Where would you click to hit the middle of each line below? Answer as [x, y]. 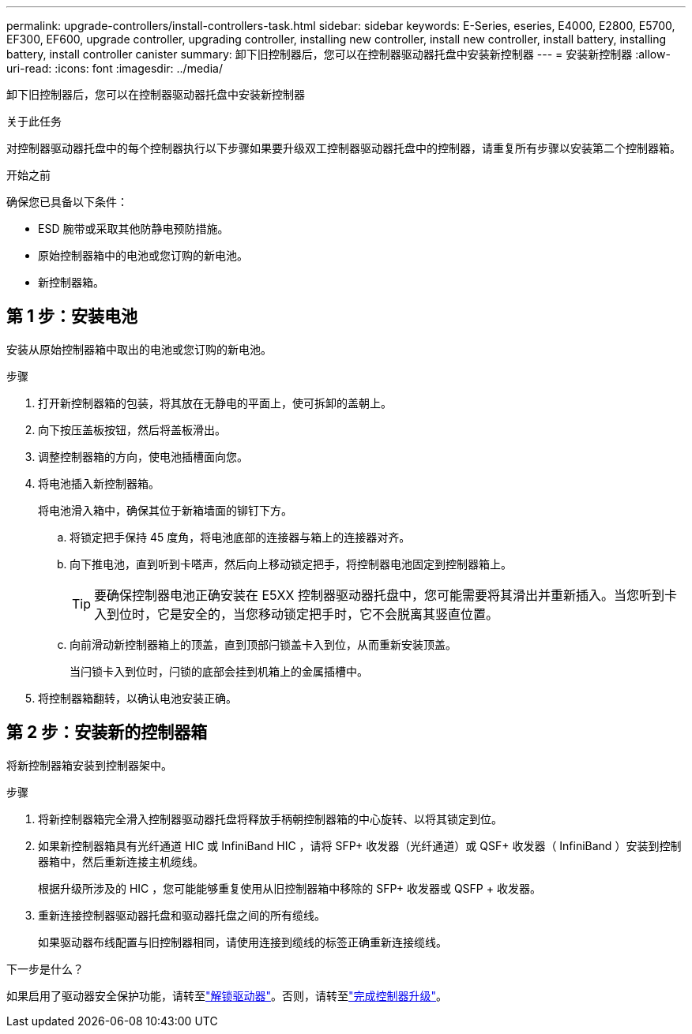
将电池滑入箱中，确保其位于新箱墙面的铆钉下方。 [165, 510]
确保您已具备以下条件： [67, 202]
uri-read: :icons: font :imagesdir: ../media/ [115, 68]
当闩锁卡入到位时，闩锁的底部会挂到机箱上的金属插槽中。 [219, 671]
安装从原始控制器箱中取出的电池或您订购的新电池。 [139, 349]
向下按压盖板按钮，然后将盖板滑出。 [132, 429]
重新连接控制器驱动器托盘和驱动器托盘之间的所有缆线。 [182, 915]
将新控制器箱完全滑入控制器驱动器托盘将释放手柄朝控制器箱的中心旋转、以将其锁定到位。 [270, 819]
